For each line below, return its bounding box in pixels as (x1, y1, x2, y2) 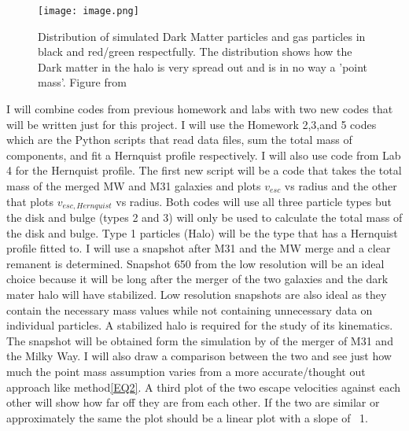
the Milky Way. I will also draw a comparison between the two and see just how (6, 348, 392, 364)
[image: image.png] (38, 6, 139, 17)
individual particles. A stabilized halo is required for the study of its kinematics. (6, 317, 393, 333)
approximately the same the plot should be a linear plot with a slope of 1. (6, 409, 368, 425)
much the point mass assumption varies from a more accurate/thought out (6, 363, 366, 379)
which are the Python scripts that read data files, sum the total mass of (6, 131, 352, 148)
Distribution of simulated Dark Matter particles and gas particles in (38, 28, 366, 44)
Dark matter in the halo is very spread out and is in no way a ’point (38, 58, 368, 75)
